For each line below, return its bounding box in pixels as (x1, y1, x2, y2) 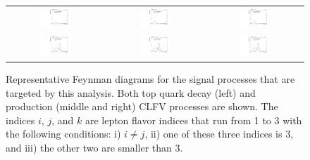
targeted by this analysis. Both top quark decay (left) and (6, 85, 256, 100)
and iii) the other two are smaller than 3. (6, 140, 183, 155)
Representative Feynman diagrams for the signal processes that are (6, 72, 295, 86)
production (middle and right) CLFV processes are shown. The (6, 99, 278, 114)
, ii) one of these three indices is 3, (144, 126, 294, 141)
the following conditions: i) (6, 126, 121, 141)
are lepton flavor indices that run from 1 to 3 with (85, 112, 302, 127)
